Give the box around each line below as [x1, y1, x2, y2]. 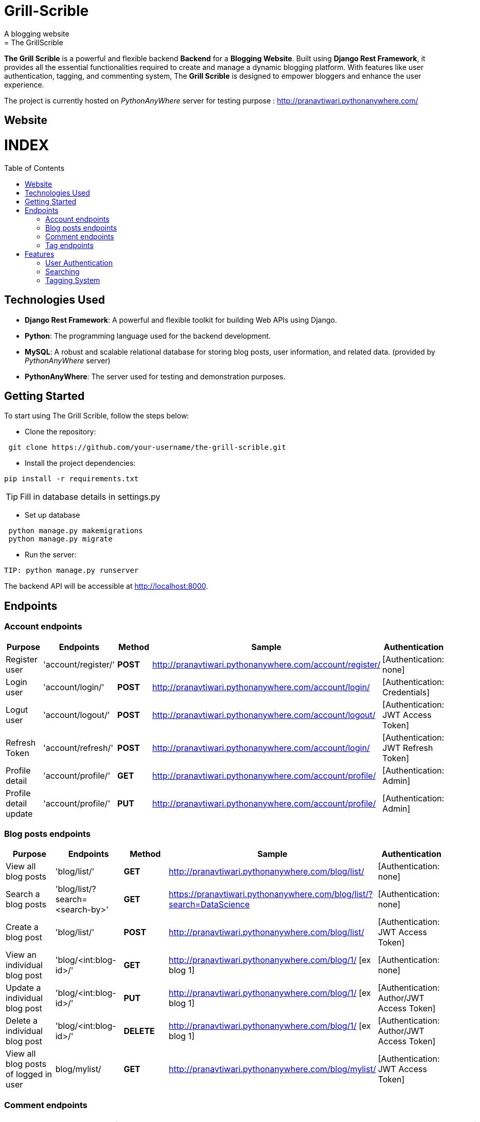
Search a [6, 889, 40, 900]
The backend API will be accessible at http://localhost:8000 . [4, 582, 208, 591]
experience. [4, 80, 44, 89]
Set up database [25, 511, 80, 520]
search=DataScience [169, 899, 250, 910]
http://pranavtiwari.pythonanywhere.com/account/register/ [152, 659, 381, 670]
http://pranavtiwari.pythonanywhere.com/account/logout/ [152, 709, 376, 720]
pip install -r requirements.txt [4, 475, 139, 483]
